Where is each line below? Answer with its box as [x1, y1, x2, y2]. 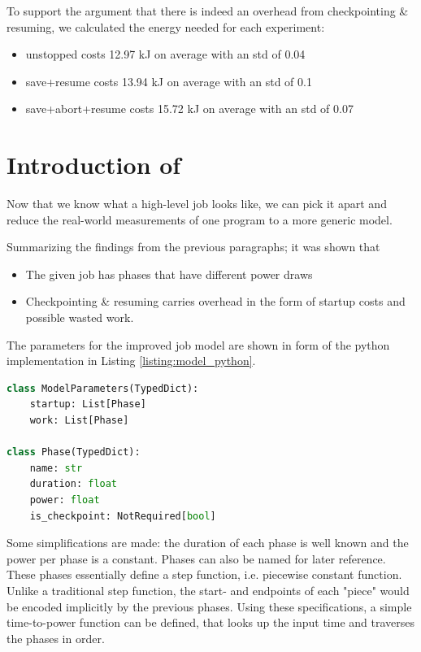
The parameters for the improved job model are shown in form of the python [7, 336, 390, 353]
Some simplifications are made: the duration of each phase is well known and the [7, 534, 409, 551]
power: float [29, 494, 100, 506]
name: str [29, 462, 83, 474]
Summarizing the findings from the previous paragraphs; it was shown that [7, 238, 380, 255]
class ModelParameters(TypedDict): [7, 382, 199, 394]
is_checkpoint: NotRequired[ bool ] [29, 510, 216, 522]
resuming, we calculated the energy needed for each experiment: [7, 18, 325, 35]
